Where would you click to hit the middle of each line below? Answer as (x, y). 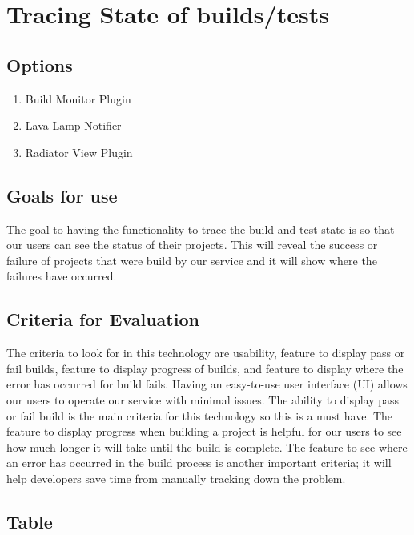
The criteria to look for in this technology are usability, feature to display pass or (206, 353)
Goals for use (62, 195)
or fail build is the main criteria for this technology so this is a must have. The (200, 415)
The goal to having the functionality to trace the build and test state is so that (201, 229)
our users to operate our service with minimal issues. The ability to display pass (203, 399)
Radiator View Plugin (79, 152)
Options (40, 64)
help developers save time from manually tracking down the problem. (176, 478)
